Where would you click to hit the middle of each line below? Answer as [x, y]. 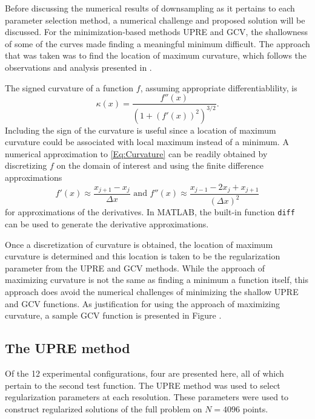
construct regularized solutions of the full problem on [104, 408]
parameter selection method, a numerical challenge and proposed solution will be [155, 20]
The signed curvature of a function [69, 87]
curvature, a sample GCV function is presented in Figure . [113, 315]
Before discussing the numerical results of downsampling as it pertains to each [150, 8]
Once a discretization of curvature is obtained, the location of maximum [139, 244]
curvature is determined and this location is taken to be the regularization [143, 256]
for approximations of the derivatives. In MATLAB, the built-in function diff [150, 212]
